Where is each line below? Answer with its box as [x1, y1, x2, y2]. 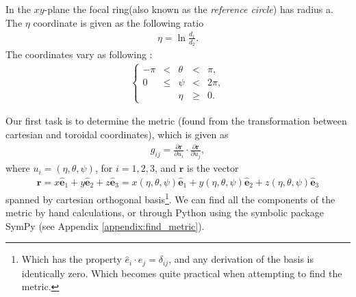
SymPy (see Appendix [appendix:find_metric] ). [5, 218, 205, 233]
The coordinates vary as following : [5, 47, 153, 62]
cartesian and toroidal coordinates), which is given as [5, 127, 229, 141]
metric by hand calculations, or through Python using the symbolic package [5, 205, 324, 220]
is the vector [187, 161, 239, 175]
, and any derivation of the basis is [168, 252, 314, 266]
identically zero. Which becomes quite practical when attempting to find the [21, 266, 342, 280]
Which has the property [21, 252, 122, 266]
